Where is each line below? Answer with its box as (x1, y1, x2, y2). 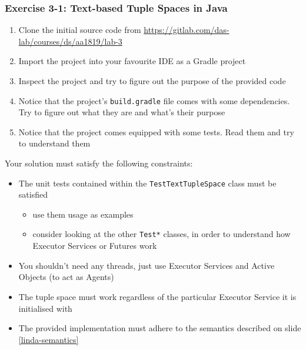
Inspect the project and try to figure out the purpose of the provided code (18, 75, 286, 86)
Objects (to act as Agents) (18, 271, 114, 283)
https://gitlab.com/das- (144, 24, 229, 36)
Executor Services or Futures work (32, 239, 157, 252)
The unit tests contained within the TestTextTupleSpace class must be (18, 176, 277, 189)
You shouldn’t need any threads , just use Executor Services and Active (18, 259, 275, 271)
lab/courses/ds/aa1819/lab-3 (18, 35, 122, 47)
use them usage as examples (32, 208, 134, 220)
